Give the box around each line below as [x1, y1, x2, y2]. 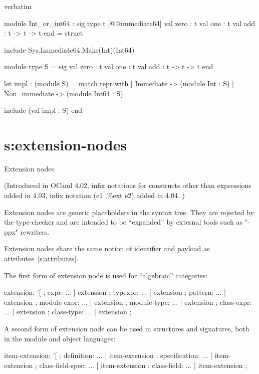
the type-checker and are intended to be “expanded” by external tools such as [4, 217, 242, 227]
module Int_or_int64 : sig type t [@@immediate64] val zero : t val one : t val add [4, 18, 255, 28]
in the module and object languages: [4, 333, 116, 343]
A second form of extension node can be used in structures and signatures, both [4, 323, 249, 333]
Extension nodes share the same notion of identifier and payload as [4, 243, 210, 254]
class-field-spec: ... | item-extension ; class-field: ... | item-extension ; [39, 359, 247, 370]
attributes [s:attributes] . [4, 253, 79, 264]
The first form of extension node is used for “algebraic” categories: [4, 270, 208, 280]
